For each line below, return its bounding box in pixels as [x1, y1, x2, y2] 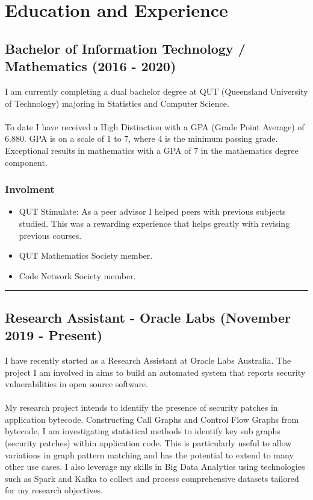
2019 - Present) [5, 326, 103, 344]
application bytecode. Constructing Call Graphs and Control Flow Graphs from [5, 413, 299, 425]
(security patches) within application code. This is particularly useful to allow [5, 437, 292, 449]
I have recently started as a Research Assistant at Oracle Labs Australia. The [5, 353, 291, 366]
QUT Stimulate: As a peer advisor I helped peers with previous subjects [19, 205, 286, 218]
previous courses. [19, 229, 82, 241]
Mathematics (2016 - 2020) [5, 57, 176, 75]
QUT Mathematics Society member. [19, 249, 153, 262]
